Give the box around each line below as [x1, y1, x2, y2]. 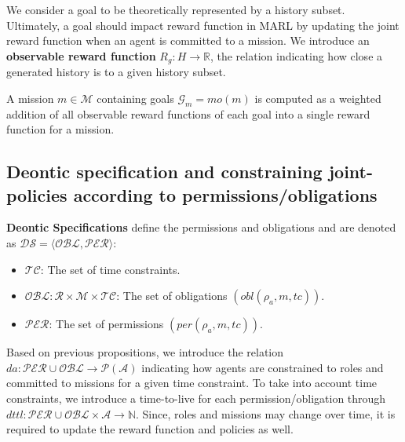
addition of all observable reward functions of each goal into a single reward [6, 105, 370, 122]
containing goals [97, 89, 174, 106]
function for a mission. [6, 121, 115, 137]
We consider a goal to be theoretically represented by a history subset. [6, 2, 345, 17]
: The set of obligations [116, 287, 228, 304]
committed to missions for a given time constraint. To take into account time [6, 374, 378, 391]
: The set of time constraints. [40, 261, 181, 277]
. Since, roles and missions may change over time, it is [136, 405, 396, 422]
